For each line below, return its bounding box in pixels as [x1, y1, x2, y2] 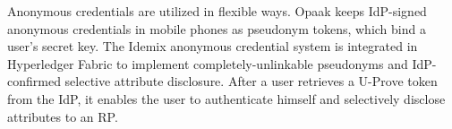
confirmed [7, 72, 61, 90]
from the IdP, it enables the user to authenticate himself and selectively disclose [7, 89, 446, 107]
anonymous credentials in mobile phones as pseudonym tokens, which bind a [7, 19, 426, 38]
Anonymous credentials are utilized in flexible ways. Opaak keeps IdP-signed [7, 2, 427, 20]
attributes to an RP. [7, 107, 118, 125]
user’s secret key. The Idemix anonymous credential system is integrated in [7, 37, 418, 56]
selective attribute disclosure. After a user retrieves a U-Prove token [64, 72, 438, 90]
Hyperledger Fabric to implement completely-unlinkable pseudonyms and [7, 54, 408, 73]
